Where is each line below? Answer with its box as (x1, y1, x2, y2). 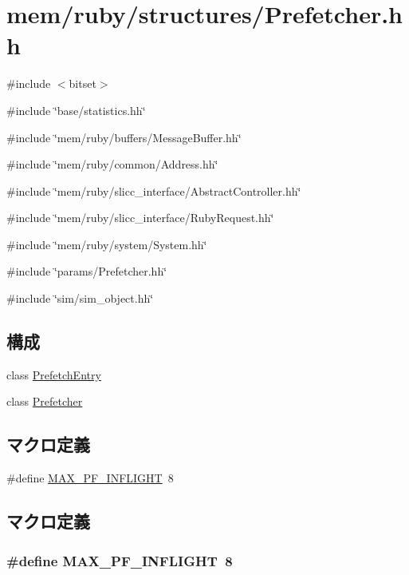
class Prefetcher (6, 393, 83, 410)
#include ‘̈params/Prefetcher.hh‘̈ (6, 263, 167, 280)
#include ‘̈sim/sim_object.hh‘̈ (6, 290, 154, 307)
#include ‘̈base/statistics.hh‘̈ (6, 101, 146, 118)
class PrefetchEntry (6, 366, 101, 383)
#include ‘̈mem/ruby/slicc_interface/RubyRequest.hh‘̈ (6, 209, 274, 226)
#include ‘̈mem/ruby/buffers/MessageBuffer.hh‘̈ (6, 129, 242, 145)
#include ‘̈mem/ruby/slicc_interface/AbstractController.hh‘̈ (6, 182, 301, 199)
